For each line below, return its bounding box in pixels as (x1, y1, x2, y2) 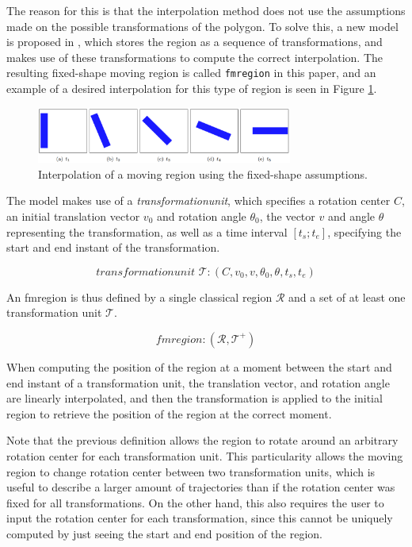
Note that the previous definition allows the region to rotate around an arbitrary (6, 432, 399, 449)
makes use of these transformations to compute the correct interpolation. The (6, 48, 383, 65)
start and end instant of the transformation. (6, 239, 220, 256)
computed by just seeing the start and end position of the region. (6, 525, 323, 541)
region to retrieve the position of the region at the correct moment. (6, 405, 332, 422)
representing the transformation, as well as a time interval (6, 223, 288, 240)
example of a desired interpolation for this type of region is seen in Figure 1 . (6, 80, 377, 97)
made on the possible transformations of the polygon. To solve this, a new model (6, 17, 399, 34)
